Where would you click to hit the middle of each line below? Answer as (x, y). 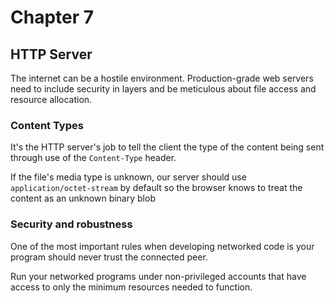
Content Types (47, 125)
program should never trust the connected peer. (109, 257)
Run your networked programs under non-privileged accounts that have (158, 276)
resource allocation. (51, 99)
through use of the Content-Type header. (93, 158)
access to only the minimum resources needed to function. (131, 287)
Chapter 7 (52, 17)
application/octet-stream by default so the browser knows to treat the (156, 188)
